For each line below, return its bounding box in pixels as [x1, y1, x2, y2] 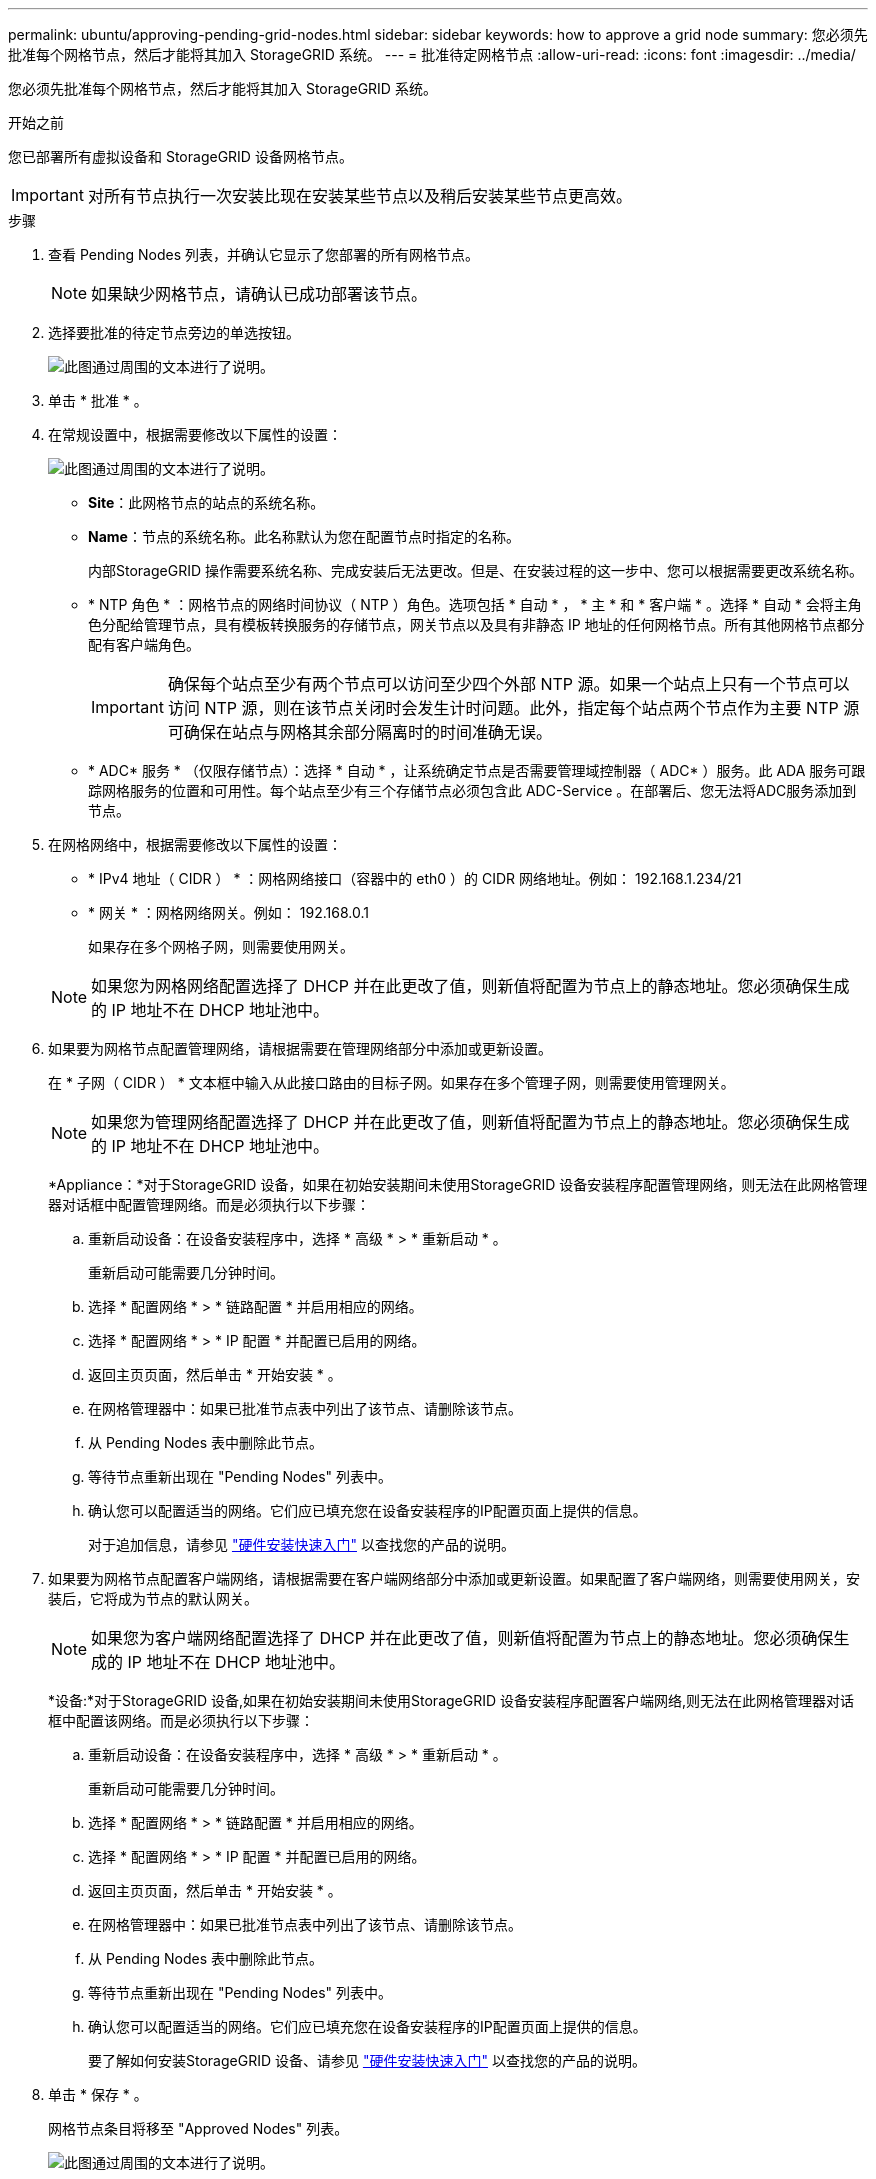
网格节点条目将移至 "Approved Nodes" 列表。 [48, 2120, 349, 2137]
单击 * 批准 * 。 [48, 392, 148, 409]
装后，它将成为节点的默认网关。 [48, 1590, 258, 1607]
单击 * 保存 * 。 [48, 2086, 148, 2103]
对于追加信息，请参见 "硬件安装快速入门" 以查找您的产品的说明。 [88, 1536, 515, 1553]
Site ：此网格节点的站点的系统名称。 [88, 494, 325, 511]
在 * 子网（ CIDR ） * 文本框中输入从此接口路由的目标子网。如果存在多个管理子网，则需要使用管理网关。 [48, 1074, 735, 1091]
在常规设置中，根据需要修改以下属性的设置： [48, 426, 342, 443]
